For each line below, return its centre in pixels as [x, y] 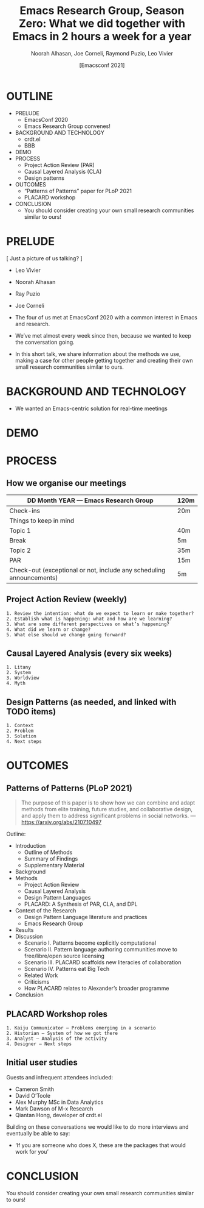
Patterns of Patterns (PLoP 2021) [69, 788]
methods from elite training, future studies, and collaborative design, [107, 809]
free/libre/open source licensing [64, 956]
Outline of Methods [48, 852]
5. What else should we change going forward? [66, 634]
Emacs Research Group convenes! [67, 126]
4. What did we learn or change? [49, 629]
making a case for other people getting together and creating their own [104, 360]
